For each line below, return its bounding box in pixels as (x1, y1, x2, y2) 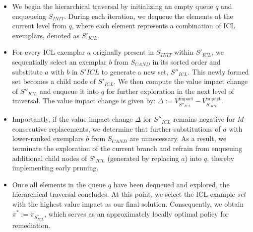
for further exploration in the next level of (106, 85, 234, 96)
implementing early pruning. (12, 162, 99, 173)
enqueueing (12, 10, 46, 21)
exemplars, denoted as (12, 30, 79, 40)
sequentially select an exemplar (12, 56, 107, 67)
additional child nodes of (12, 153, 87, 163)
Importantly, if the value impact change (12, 114, 133, 124)
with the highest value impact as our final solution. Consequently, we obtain (12, 198, 244, 209)
